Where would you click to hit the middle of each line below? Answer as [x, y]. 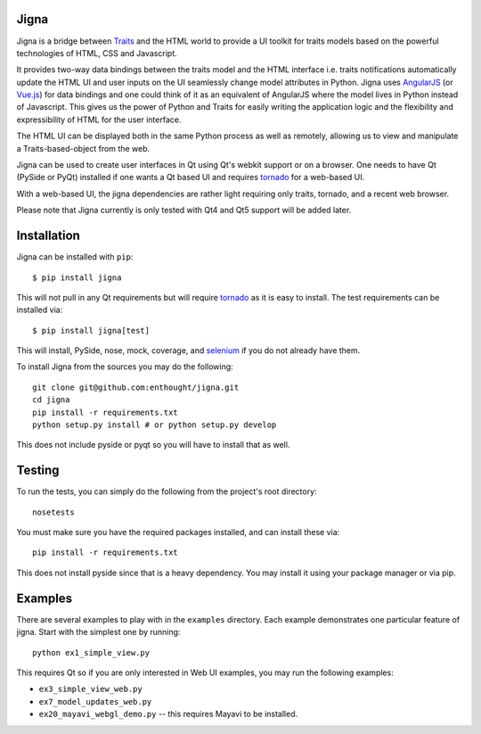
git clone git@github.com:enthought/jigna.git [136, 387]
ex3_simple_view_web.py [90, 689]
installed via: [40, 310]
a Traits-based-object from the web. [83, 148]
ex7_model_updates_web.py [95, 701]
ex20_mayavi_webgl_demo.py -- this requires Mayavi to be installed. [168, 714]
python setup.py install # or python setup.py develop [155, 425]
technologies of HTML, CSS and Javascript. [97, 53]
